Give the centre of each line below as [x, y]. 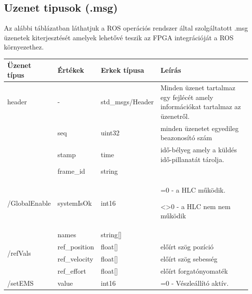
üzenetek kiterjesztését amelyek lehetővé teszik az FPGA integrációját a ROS [119, 37]
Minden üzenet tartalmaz [198, 87]
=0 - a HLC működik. [193, 190]
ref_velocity [75, 258]
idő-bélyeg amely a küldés [199, 149]
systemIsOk [75, 203]
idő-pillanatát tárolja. [192, 159]
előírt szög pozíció [187, 247]
